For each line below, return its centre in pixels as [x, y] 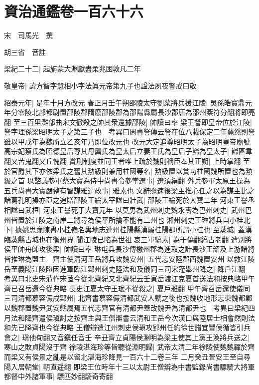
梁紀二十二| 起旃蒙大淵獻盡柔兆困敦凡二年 [72, 69]
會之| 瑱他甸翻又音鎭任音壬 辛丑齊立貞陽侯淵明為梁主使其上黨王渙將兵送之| [127, 337]
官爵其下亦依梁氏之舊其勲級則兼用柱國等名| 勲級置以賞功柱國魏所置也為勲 [131, 171]
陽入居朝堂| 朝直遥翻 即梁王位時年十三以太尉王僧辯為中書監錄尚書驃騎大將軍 [129, 366]
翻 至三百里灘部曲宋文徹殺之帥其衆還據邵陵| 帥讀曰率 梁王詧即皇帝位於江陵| [128, 122]
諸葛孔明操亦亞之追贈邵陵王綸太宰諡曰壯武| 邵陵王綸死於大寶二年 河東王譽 [126, 200]
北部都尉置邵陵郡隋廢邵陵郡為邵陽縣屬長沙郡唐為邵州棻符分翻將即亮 [143, 112]
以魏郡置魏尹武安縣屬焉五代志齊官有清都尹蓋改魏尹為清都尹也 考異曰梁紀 [126, 307]
